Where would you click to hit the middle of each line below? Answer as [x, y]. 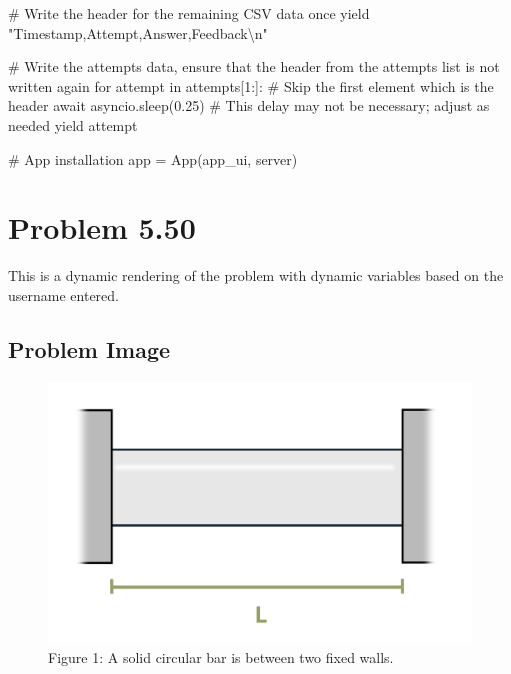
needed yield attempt [73, 124]
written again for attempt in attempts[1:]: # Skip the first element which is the [251, 85]
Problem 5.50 [102, 227]
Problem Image [89, 348]
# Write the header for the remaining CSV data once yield [189, 13]
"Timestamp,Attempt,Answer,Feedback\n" [138, 32]
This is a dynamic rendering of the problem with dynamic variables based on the [256, 275]
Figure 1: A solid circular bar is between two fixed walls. [221, 657]
